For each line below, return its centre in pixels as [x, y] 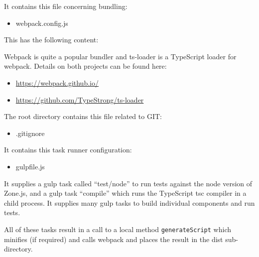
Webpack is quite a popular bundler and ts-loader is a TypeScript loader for [120, 56]
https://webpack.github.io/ [57, 82]
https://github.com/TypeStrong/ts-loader [80, 99]
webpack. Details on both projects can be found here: [85, 66]
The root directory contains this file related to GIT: [83, 116]
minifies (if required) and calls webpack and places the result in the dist [114, 239]
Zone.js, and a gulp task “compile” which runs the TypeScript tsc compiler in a [125, 193]
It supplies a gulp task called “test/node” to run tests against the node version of [128, 183]
